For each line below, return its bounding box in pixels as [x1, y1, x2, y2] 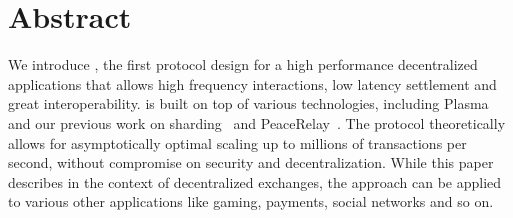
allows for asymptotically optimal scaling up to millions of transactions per [8, 132, 467, 153]
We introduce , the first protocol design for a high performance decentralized [8, 54, 478, 75]
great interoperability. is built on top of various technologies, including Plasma [8, 93, 489, 114]
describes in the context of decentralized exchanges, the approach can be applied [8, 171, 502, 192]
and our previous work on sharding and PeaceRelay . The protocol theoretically [8, 112, 506, 133]
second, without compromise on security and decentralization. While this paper [8, 152, 494, 173]
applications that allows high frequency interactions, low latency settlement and [8, 73, 497, 94]
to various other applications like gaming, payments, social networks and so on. [8, 191, 494, 212]
